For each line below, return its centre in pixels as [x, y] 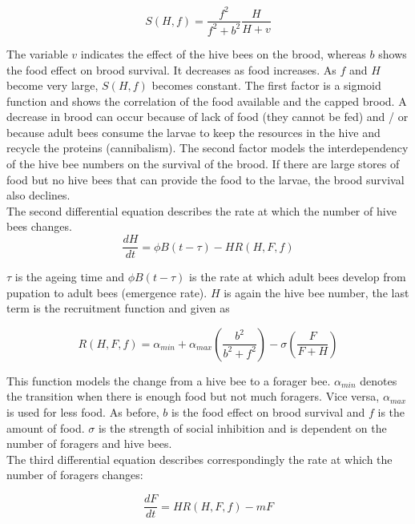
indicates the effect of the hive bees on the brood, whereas [223, 53]
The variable [37, 53]
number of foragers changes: [75, 475]
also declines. [38, 195]
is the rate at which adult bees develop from [298, 277]
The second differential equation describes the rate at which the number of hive [201, 210]
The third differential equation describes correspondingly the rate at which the [199, 459]
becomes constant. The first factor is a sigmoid [266, 85]
